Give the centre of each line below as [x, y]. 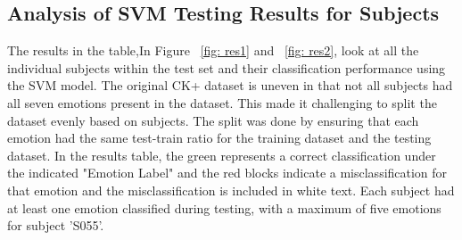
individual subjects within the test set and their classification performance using [227, 67]
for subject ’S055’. [56, 225]
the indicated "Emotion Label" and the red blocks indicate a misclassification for [227, 173]
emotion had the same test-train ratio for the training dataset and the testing [219, 138]
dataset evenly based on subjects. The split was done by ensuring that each [213, 120]
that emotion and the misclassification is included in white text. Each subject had [231, 190]
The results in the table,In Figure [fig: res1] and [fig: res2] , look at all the [213, 50]
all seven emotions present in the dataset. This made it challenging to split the [222, 102]
